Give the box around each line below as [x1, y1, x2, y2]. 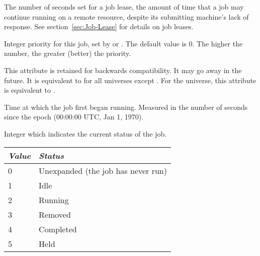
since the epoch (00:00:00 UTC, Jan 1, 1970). [4, 111, 144, 122]
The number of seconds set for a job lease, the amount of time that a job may [4, 2, 244, 12]
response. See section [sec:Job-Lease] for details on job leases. [4, 21, 194, 32]
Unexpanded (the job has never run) [39, 164, 167, 176]
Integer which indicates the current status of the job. [4, 128, 167, 139]
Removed [39, 208, 71, 220]
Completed [39, 223, 77, 235]
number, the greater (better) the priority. [4, 48, 131, 58]
